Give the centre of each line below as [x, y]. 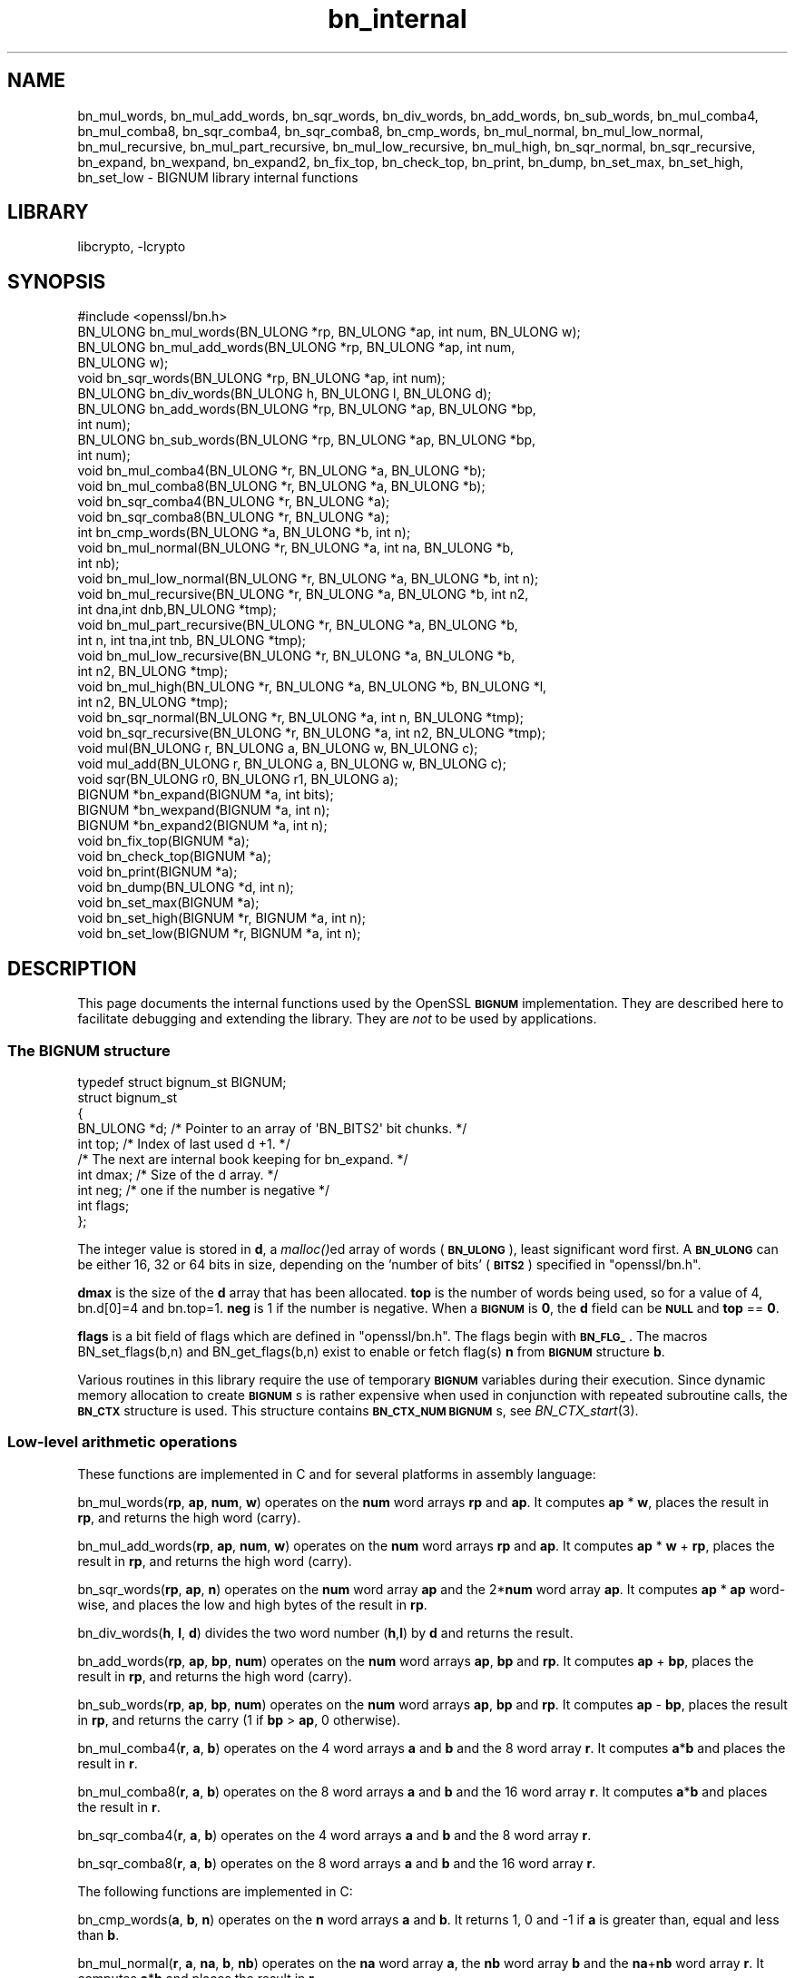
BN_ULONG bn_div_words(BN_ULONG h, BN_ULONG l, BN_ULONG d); [285, 394]
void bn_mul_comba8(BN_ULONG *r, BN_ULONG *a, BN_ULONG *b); [281, 486]
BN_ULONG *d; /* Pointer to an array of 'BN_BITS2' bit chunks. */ [272, 1128]
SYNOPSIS [57, 281]
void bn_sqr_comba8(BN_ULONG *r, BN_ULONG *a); [233, 517]
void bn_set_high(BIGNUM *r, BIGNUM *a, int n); [221, 918]
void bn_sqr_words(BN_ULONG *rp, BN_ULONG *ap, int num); [261, 378]
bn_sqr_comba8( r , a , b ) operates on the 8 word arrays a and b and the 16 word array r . [337, 1863]
